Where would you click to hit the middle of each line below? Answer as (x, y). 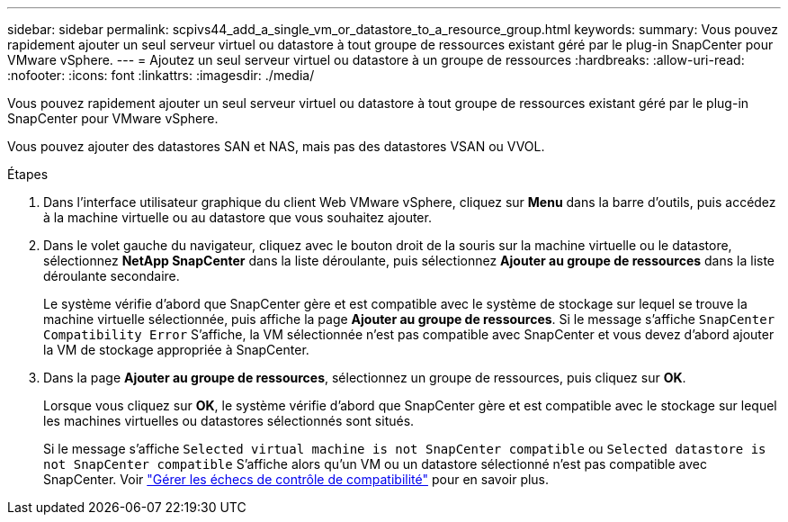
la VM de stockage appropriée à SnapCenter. (176, 350)
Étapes (28, 174)
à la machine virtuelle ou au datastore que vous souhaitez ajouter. (237, 217)
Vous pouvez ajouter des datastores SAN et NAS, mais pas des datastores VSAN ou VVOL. (276, 146)
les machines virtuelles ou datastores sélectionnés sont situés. (229, 421)
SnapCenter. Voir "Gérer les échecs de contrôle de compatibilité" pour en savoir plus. (296, 479)
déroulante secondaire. (112, 276)
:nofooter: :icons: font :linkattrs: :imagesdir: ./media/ (161, 75)
